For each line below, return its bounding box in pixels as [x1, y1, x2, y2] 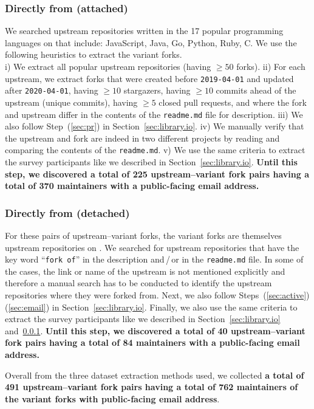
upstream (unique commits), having [5, 95, 138, 108]
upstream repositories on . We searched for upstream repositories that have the [5, 241, 299, 253]
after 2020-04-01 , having [5, 84, 98, 97]
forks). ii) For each [236, 60, 305, 72]
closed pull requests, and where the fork [159, 95, 307, 108]
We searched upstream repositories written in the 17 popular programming [5, 24, 284, 37]
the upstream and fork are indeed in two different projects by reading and [5, 131, 280, 144]
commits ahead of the [216, 84, 296, 97]
